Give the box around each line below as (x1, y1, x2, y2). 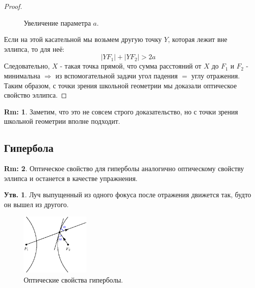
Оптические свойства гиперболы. (24, 274, 123, 285)
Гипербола (4, 140, 54, 155)
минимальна (4, 70, 40, 80)
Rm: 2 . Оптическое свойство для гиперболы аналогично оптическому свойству (4, 163, 244, 174)
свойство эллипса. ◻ (4, 90, 67, 100)
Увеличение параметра (24, 17, 91, 28)
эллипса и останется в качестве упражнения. (4, 173, 138, 183)
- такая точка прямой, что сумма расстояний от (60, 61, 202, 71)
